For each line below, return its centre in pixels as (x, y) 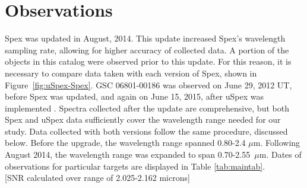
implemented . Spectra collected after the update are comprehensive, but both (147, 108)
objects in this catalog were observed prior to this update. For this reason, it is (148, 61)
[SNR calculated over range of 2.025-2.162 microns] (97, 178)
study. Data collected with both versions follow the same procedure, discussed (146, 131)
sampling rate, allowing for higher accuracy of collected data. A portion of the (147, 50)
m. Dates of (280, 154)
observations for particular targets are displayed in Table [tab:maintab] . (135, 166)
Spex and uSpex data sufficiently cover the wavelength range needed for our (143, 120)
